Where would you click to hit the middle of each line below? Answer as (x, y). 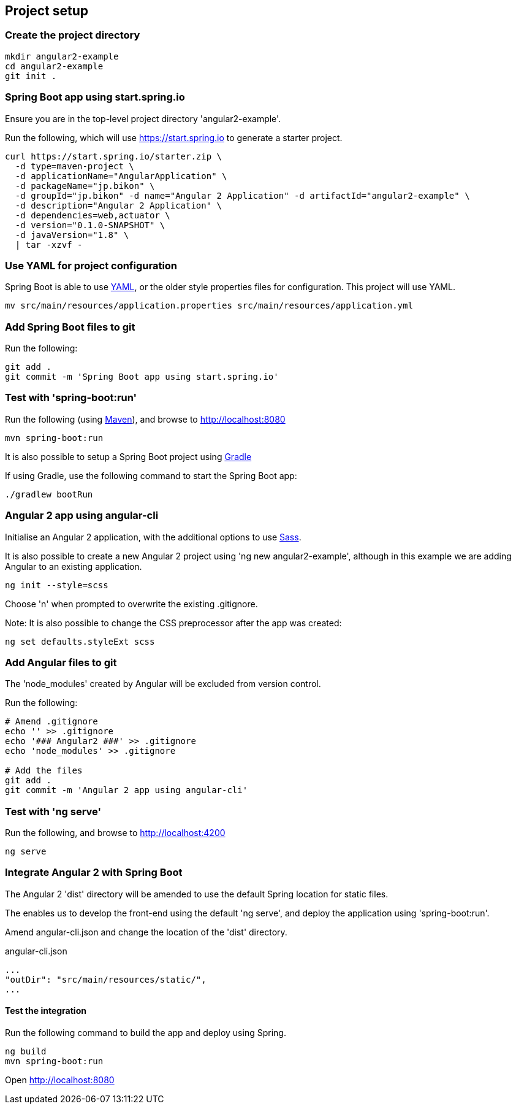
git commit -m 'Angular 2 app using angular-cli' (127, 790)
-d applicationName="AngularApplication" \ (121, 176)
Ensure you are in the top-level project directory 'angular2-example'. (143, 118)
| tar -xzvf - (49, 244)
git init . (31, 76)
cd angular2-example (54, 66)
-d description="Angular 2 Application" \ (119, 205)
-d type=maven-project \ (74, 166)
